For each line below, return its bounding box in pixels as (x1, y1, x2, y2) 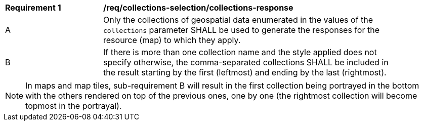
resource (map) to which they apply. (103, 35, 241, 45)
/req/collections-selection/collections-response (103, 3, 293, 13)
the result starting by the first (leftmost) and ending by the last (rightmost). (103, 67, 387, 77)
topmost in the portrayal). (25, 101, 122, 111)
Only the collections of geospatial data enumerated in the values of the (103, 15, 373, 25)
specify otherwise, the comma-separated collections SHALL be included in (103, 57, 389, 67)
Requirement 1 (5, 3, 61, 13)
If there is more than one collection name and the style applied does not (103, 47, 377, 57)
